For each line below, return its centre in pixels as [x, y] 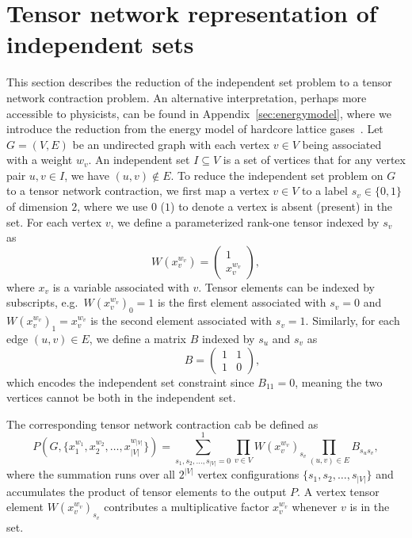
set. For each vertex [54, 221]
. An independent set [139, 160]
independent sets [100, 44]
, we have [87, 175]
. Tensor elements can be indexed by [286, 286]
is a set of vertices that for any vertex [314, 160]
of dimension [37, 206]
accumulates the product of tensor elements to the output [147, 491]
